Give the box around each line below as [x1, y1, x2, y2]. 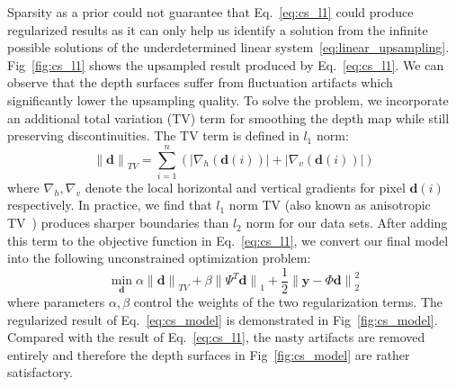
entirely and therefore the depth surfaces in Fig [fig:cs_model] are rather [7, 345, 410, 364]
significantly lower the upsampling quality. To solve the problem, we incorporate [7, 90, 449, 109]
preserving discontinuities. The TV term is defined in [7, 126, 300, 145]
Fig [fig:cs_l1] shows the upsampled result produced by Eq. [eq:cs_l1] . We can [7, 55, 444, 74]
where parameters [7, 292, 105, 310]
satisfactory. [7, 363, 73, 382]
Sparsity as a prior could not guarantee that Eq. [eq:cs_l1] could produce [7, 3, 414, 21]
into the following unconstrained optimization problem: [7, 248, 311, 267]
